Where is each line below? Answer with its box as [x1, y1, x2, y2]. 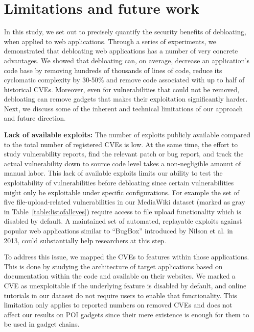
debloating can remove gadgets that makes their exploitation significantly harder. [4, 94, 248, 104]
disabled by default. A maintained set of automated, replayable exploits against [4, 216, 242, 226]
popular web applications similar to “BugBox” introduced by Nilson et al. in [4, 226, 233, 235]
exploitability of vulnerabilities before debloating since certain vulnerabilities [4, 178, 234, 188]
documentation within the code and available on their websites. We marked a [4, 271, 236, 281]
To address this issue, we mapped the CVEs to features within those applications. [4, 252, 249, 262]
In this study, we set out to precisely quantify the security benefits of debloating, [4, 26, 246, 37]
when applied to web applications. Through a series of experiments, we [4, 36, 216, 46]
